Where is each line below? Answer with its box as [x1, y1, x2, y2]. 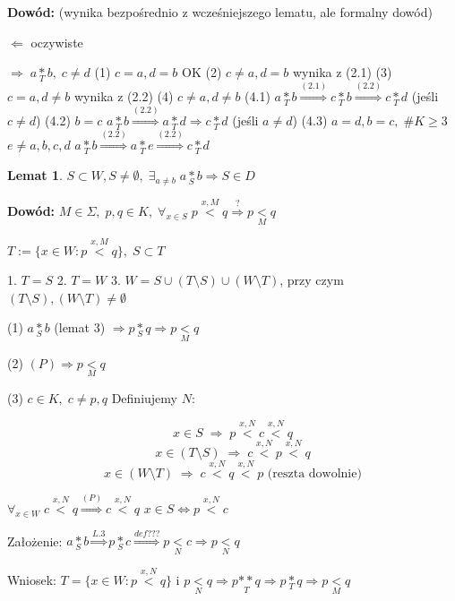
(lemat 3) [54, 318, 106, 337]
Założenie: [7, 531, 63, 550]
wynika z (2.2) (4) [73, 87, 174, 106]
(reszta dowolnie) [267, 468, 362, 481]
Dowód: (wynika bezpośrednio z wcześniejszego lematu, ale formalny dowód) [7, 3, 433, 21]
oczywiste [30, 32, 83, 51]
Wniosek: [7, 570, 56, 588]
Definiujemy [111, 388, 177, 407]
